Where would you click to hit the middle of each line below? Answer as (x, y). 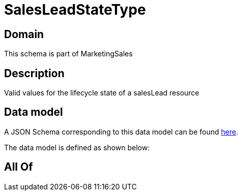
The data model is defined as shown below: (77, 147)
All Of (19, 167)
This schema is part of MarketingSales (68, 54)
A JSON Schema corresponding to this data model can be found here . (121, 132)
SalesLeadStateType (75, 10)
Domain (24, 34)
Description (34, 73)
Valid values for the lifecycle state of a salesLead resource (102, 93)
